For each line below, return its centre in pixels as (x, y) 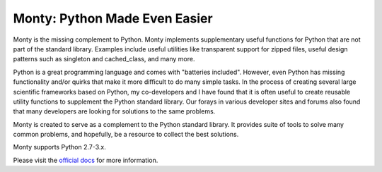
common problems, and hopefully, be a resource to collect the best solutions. (126, 135)
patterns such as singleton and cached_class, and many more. (104, 59)
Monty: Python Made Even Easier (113, 18)
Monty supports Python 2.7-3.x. (59, 147)
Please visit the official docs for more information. (86, 160)
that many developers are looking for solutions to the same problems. (114, 111)
